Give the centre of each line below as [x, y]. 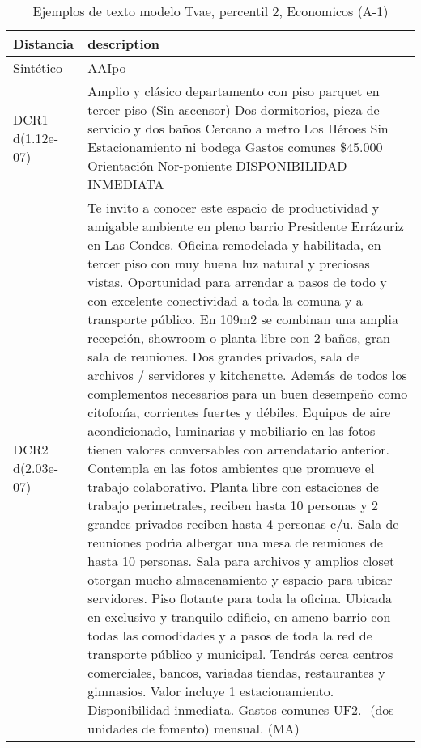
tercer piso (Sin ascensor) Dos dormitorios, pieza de [234, 110]
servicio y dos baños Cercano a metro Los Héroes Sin [238, 128]
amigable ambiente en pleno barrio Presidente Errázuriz [246, 226]
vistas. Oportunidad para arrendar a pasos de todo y [237, 282]
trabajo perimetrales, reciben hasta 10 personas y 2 [233, 505]
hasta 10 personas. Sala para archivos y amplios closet [241, 561]
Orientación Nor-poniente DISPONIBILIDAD [217, 165]
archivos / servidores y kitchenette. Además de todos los [247, 375]
